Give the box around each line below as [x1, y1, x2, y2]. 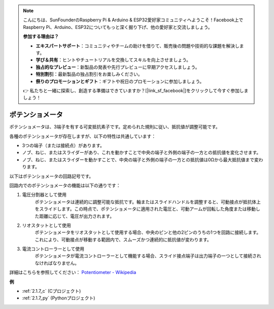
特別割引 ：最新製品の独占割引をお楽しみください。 [36, 71, 143, 77]
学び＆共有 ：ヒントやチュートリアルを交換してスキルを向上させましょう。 [36, 57, 191, 63]
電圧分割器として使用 [22, 192, 67, 198]
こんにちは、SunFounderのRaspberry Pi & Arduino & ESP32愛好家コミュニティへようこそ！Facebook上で [23, 17, 244, 23]
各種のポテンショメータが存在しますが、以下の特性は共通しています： [9, 133, 156, 139]
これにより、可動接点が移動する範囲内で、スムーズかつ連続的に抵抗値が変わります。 [35, 236, 212, 243]
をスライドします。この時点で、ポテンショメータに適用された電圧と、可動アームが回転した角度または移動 [35, 206, 256, 212]
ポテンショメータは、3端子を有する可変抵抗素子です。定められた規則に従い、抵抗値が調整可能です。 [9, 124, 220, 130]
